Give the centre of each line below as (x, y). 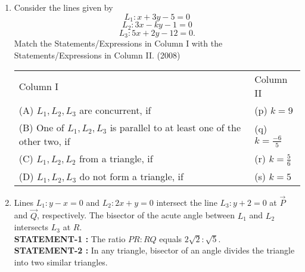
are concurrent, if (115, 110)
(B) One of (41, 128)
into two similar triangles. (61, 262)
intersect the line (187, 202)
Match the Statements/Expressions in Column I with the (118, 43)
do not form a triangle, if (131, 176)
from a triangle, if (116, 159)
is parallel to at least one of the (175, 128)
